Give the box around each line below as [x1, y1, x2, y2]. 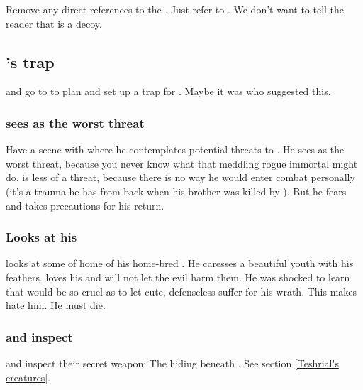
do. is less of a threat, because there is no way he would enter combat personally [6, 170, 355, 185]
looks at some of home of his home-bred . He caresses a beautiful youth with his [6, 256, 354, 271]
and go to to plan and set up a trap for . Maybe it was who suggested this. [6, 84, 331, 99]
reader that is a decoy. [6, 16, 102, 31]
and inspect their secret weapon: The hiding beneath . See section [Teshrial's [6, 355, 339, 370]
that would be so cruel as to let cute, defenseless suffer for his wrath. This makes [6, 283, 357, 298]
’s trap [6, 50, 55, 72]
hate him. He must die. [6, 298, 106, 313]
